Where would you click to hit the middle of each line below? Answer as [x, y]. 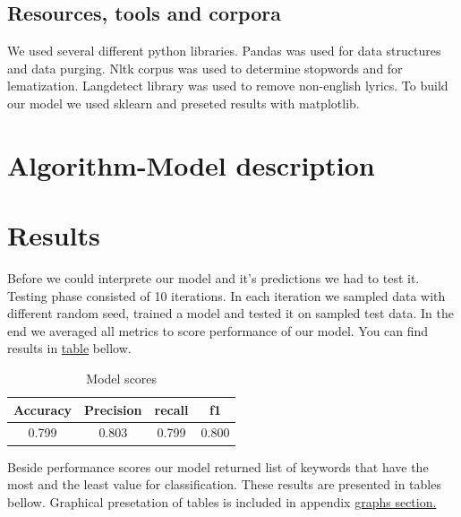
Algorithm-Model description [191, 164]
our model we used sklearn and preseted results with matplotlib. [184, 103]
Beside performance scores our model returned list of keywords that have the [218, 466]
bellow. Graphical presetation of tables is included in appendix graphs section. [222, 501]
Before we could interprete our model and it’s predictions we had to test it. [213, 278]
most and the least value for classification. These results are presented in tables [224, 484]
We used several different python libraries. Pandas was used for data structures [224, 51]
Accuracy [43, 409]
